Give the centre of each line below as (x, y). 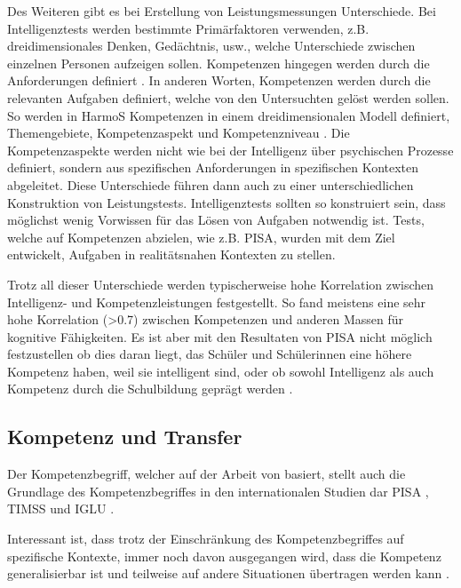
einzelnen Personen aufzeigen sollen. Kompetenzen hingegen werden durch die (219, 63)
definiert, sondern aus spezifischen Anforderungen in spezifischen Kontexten (213, 167)
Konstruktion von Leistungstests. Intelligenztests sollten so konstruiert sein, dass (227, 202)
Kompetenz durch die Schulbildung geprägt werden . (150, 389)
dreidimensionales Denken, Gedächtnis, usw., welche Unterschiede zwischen (211, 46)
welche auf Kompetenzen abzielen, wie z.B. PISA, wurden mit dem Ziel (201, 237)
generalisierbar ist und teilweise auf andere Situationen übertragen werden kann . (228, 573)
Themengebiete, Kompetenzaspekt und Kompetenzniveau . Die (179, 133)
